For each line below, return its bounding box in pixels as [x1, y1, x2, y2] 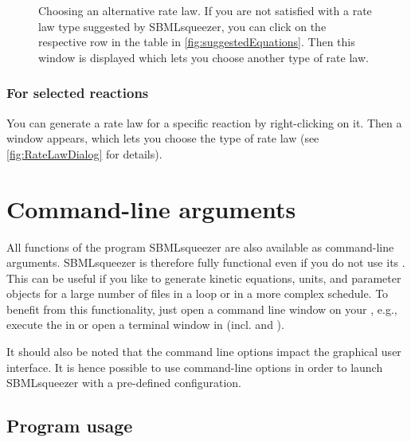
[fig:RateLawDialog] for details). [6, 145, 162, 162]
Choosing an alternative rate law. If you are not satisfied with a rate [38, 2, 372, 18]
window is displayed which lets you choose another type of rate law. [38, 49, 369, 65]
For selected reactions [6, 83, 149, 103]
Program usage [6, 413, 133, 438]
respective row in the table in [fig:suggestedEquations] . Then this [38, 33, 355, 50]
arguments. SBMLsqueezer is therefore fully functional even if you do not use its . [6, 254, 405, 271]
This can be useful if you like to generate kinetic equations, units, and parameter [6, 269, 401, 286]
